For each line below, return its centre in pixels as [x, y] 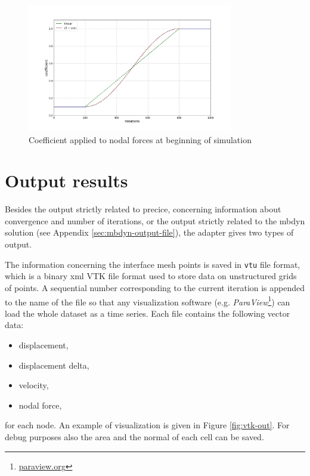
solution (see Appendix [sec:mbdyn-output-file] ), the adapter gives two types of [149, 232]
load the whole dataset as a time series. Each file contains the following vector [148, 313]
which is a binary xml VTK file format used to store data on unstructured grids [151, 276]
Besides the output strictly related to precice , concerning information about [143, 209]
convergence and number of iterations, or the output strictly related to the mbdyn [155, 220]
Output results [66, 180]
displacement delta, [54, 365]
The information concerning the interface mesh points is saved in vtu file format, [153, 264]
